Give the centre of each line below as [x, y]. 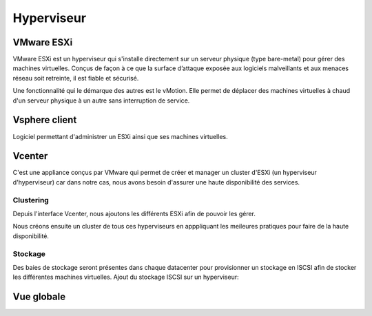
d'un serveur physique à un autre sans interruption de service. [101, 101]
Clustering [31, 200]
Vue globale [39, 297]
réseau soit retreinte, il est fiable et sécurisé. [76, 78]
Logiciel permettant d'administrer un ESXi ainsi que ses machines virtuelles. [120, 136]
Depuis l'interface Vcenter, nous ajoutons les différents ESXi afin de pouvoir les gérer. [134, 213]
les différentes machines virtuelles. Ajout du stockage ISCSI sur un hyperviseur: [126, 277]
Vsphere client [45, 120]
